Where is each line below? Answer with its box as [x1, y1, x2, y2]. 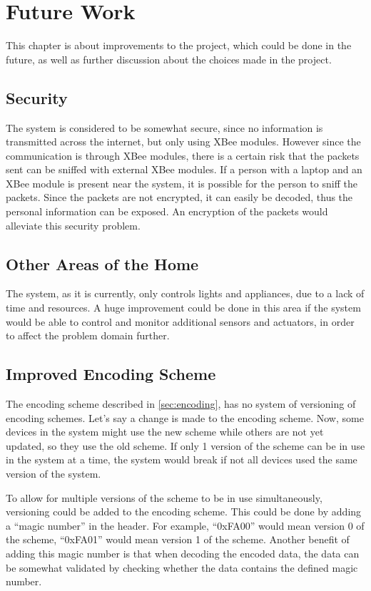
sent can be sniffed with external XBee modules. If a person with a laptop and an [6, 162, 362, 177]
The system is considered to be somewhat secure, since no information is [6, 120, 323, 135]
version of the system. [6, 466, 101, 481]
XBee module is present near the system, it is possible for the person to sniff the [6, 175, 357, 190]
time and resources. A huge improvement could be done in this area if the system [6, 300, 361, 315]
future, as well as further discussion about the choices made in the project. [6, 51, 332, 66]
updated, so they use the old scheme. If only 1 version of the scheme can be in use [6, 438, 365, 453]
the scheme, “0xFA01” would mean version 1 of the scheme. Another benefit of [6, 532, 350, 547]
